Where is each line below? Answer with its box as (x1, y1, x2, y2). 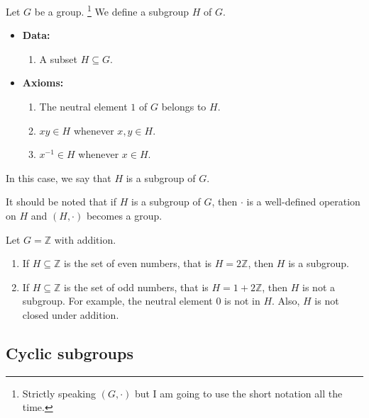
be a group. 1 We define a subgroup (34, 2, 189, 18)
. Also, (272, 293, 300, 308)
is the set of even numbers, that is (64, 256, 212, 271)
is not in (224, 293, 260, 308)
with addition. (54, 232, 116, 247)
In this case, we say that (6, 170, 111, 185)
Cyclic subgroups (6, 341, 133, 363)
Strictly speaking (22, 385, 96, 400)
